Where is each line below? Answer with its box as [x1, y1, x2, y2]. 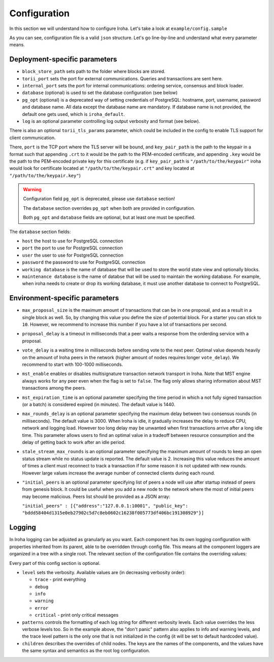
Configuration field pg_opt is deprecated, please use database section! [23, 196, 175, 202]
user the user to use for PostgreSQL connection [22, 252, 124, 258]
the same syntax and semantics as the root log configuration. [22, 648, 150, 654]
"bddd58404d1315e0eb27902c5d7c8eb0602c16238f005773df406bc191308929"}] [22, 510, 204, 516]
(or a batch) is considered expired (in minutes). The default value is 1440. [22, 401, 176, 407]
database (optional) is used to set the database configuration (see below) [22, 89, 178, 96]
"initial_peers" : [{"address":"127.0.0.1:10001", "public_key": [22, 503, 188, 509]
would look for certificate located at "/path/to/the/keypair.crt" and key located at [9, 165, 195, 171]
